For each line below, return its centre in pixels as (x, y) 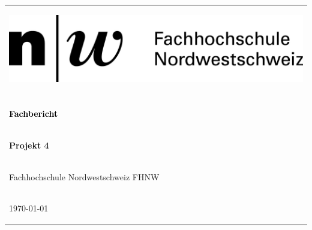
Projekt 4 (29, 145)
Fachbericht (34, 113)
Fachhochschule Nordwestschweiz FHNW (84, 176)
